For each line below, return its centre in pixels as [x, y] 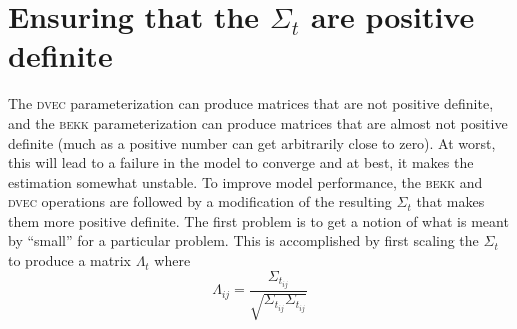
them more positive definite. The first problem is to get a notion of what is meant [258, 220]
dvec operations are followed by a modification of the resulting [200, 201]
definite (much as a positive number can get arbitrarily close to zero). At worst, [252, 142]
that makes [450, 201]
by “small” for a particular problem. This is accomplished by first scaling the [243, 240]
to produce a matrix [69, 260]
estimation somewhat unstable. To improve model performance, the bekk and [245, 181]
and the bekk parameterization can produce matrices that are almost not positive [258, 122]
